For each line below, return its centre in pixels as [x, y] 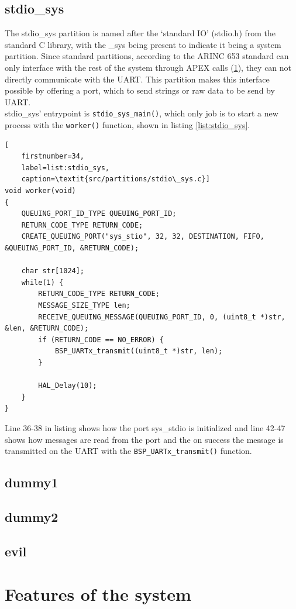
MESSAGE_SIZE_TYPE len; [84, 305]
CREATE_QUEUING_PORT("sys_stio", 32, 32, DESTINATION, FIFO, [143, 237]
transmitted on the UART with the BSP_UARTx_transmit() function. [128, 451]
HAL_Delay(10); [68, 386]
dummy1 [32, 482]
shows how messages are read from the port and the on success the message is [144, 439]
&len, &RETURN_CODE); [47, 328]
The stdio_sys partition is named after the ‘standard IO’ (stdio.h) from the [140, 33]
